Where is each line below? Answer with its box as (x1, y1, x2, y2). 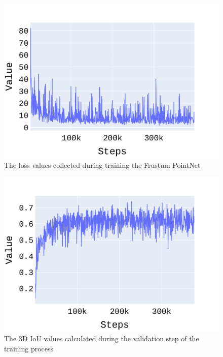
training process (4, 343, 54, 353)
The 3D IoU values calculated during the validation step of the (4, 333, 199, 344)
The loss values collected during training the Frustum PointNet (4, 160, 201, 170)
